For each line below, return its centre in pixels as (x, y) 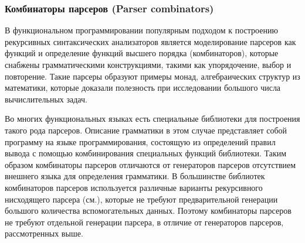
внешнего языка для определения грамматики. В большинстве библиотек (135, 176)
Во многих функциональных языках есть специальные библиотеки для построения (152, 119)
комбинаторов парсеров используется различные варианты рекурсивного (134, 187)
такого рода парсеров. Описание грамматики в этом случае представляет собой (146, 130)
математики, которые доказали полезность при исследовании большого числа (143, 88)
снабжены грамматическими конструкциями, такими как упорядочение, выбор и (148, 64)
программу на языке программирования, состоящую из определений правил (140, 141)
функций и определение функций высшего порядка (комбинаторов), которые (142, 53)
